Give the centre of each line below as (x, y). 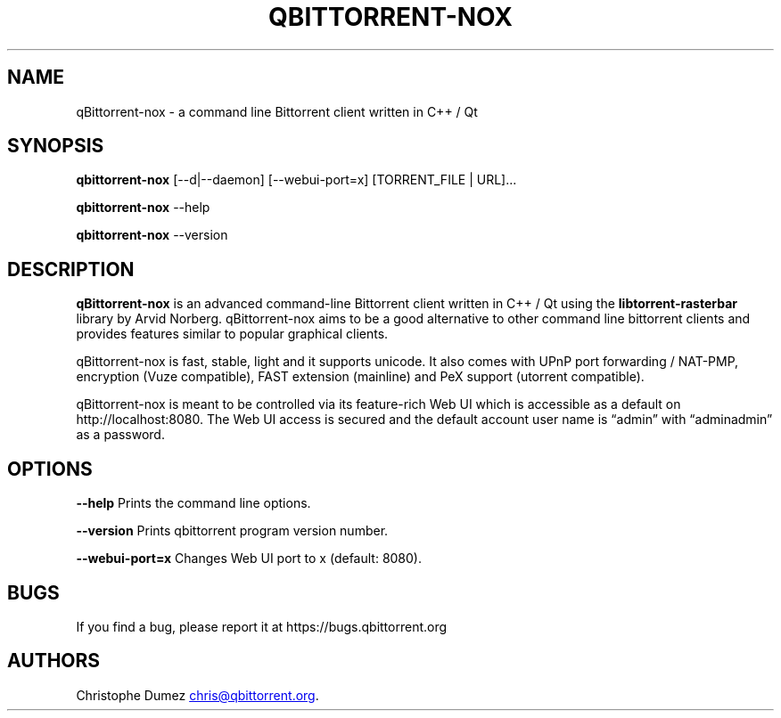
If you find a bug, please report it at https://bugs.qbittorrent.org (262, 626)
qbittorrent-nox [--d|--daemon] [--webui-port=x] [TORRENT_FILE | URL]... (296, 180)
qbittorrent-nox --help (143, 208)
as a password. (120, 435)
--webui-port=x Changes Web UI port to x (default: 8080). (249, 559)
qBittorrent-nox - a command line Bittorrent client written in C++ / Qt (277, 111)
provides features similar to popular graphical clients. (232, 334)
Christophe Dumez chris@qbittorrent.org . (197, 695)
